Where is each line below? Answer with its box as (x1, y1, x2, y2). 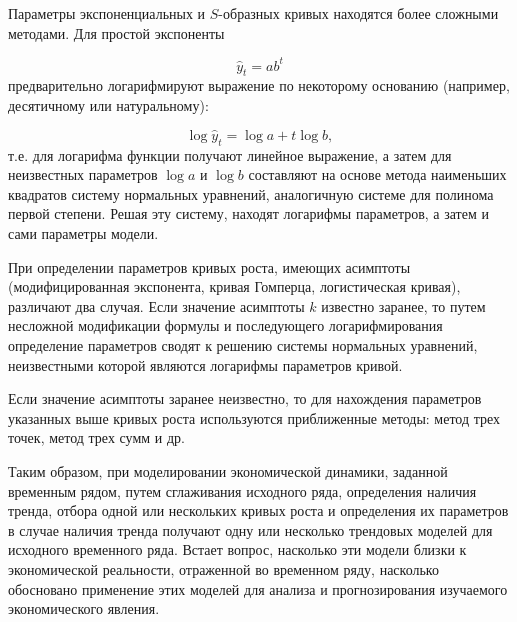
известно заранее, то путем (321, 295, 486, 316)
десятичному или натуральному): (8, 95, 209, 116)
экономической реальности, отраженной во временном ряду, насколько (8, 558, 439, 579)
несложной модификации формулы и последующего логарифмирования (8, 315, 443, 336)
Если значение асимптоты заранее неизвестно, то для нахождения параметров (8, 388, 482, 409)
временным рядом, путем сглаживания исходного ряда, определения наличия (8, 480, 477, 501)
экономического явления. (8, 598, 160, 619)
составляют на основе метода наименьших (248, 164, 507, 185)
